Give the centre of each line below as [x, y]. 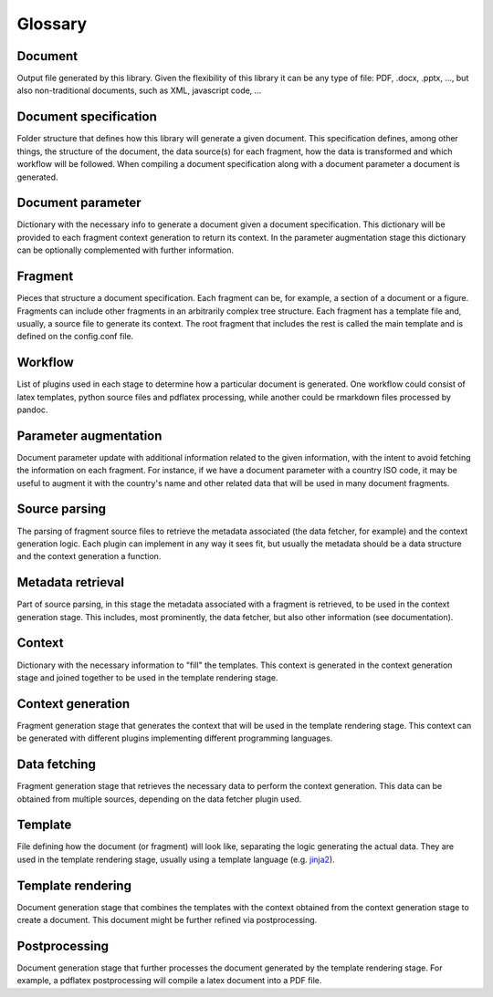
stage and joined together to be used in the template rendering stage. [147, 677]
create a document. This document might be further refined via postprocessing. [167, 920]
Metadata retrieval [71, 582]
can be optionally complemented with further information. [126, 250]
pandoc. [32, 410]
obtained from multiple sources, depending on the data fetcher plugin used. [159, 799]
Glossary [52, 24]
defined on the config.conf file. [75, 337]
